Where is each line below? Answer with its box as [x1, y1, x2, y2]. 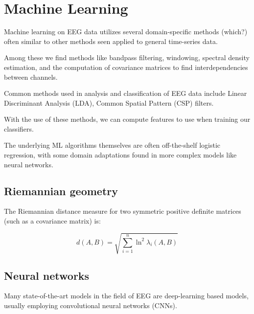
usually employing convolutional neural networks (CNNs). [4, 300, 177, 310]
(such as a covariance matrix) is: [4, 216, 101, 226]
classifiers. [4, 123, 34, 134]
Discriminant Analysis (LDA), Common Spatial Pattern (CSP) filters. [4, 97, 214, 108]
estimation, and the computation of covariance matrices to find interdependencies [4, 62, 248, 72]
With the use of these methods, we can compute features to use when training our [4, 114, 251, 124]
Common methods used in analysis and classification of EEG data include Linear [4, 88, 247, 98]
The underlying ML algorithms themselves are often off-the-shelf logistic [4, 140, 221, 150]
